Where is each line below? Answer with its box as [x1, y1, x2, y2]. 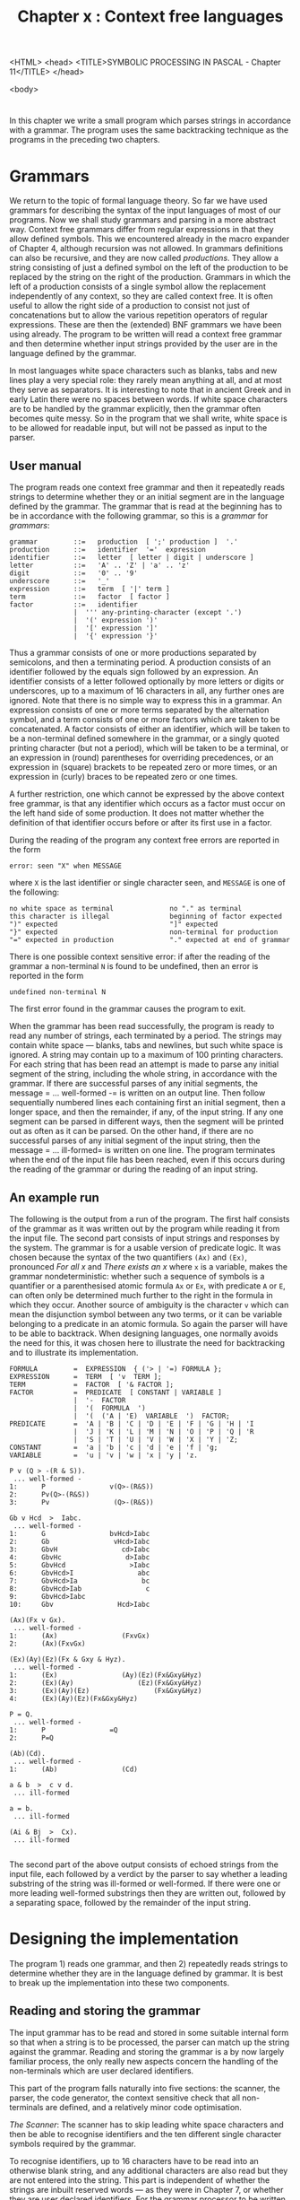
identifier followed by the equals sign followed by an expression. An [9, 667, 259, 677]
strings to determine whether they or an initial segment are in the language [9, 492, 285, 502]
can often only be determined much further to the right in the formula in [9, 1289, 273, 1300]
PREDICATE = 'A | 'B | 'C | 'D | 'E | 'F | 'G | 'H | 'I [9, 1419, 254, 1428]
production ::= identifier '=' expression [9, 546, 206, 554]
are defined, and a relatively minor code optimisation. [45, 2101, 242, 2112]
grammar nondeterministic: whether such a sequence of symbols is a [9, 1270, 265, 1281]
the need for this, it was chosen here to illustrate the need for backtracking [9, 1337, 285, 1348]
